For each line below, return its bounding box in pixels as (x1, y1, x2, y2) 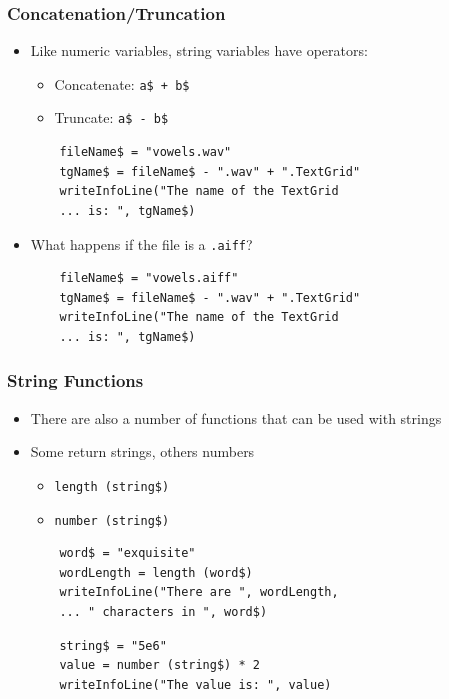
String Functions (7, 368, 144, 393)
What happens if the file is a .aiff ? (30, 233, 253, 254)
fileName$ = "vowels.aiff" (59, 271, 239, 286)
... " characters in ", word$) (59, 605, 268, 620)
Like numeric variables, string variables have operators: (30, 40, 368, 61)
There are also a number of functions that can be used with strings (30, 407, 442, 428)
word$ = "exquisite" (59, 546, 196, 561)
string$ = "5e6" (59, 638, 167, 653)
